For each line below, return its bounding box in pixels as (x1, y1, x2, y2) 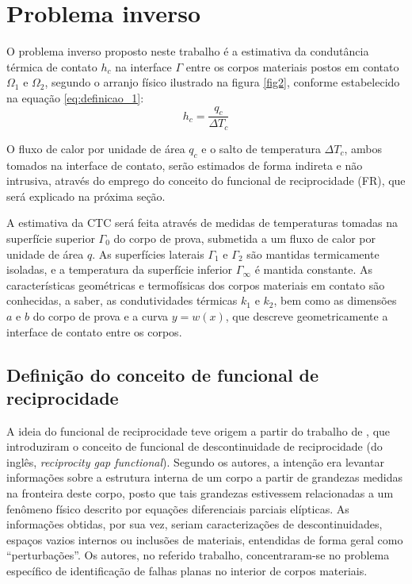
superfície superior (6, 229, 95, 246)
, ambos (344, 140, 383, 156)
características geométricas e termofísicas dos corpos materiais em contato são (6, 276, 385, 293)
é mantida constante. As (254, 261, 372, 278)
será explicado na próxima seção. (6, 187, 166, 204)
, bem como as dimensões (273, 292, 397, 309)
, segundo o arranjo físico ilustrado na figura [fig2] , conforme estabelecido (44, 74, 400, 90)
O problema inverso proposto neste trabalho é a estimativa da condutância (6, 43, 369, 60)
